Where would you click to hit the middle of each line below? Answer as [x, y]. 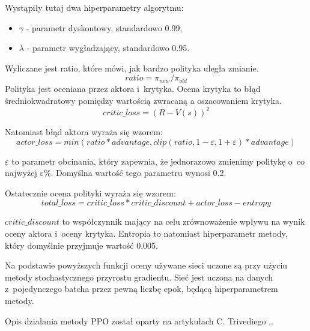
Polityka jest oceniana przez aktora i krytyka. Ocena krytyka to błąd [133, 89]
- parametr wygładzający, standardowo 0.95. [108, 48]
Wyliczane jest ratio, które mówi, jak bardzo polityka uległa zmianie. [132, 68]
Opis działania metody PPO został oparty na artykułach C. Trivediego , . [139, 320]
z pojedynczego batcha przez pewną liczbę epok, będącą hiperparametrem [141, 289]
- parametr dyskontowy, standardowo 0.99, [104, 27]
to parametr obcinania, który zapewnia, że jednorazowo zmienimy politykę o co [158, 161]
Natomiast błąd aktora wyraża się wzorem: [84, 132]
